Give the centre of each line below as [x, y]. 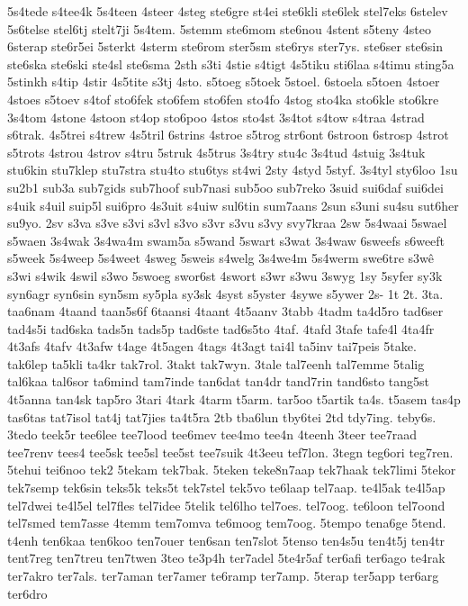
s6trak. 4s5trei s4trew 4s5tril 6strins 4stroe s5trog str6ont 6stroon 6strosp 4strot [228, 135]
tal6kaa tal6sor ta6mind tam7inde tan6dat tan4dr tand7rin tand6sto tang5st [219, 381]
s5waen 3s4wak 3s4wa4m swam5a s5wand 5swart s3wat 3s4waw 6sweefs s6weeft [226, 240]
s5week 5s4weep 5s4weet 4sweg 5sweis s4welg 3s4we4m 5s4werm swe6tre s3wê [220, 258]
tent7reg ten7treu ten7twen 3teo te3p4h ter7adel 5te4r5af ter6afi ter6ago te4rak [226, 558]
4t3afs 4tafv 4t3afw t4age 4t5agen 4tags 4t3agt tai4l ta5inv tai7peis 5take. [212, 346]
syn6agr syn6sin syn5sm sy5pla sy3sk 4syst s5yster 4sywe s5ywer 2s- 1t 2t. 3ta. [225, 293]
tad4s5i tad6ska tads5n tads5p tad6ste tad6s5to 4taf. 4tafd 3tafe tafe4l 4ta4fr [221, 328]
